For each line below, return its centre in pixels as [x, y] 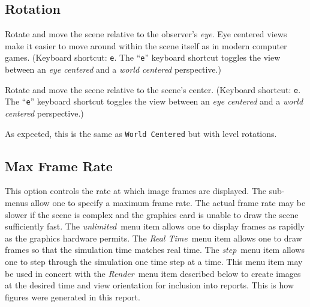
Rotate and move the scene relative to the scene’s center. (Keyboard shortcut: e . [153, 89]
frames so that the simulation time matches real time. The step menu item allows [155, 250]
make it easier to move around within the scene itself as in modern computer [146, 45]
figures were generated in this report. [73, 296]
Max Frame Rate [59, 166]
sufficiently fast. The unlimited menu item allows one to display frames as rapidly [155, 226]
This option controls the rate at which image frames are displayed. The [136, 191]
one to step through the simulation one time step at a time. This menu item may [154, 261]
